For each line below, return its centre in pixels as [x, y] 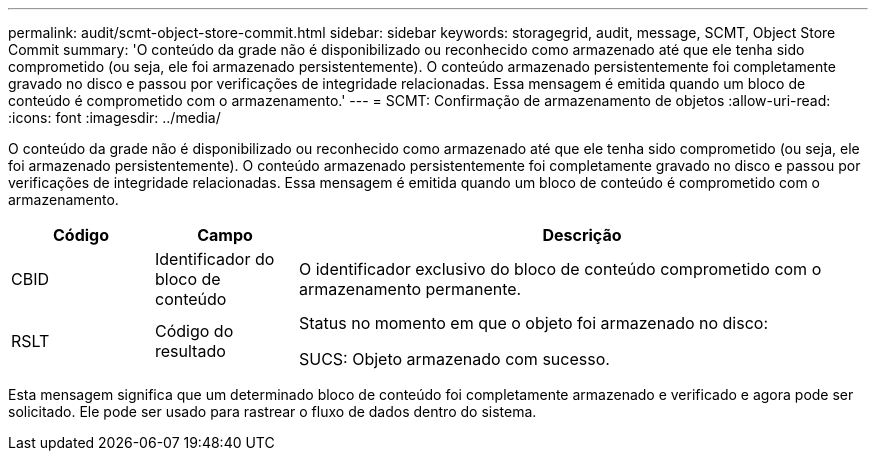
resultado [190, 351]
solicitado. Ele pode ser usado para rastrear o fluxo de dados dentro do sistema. [272, 411]
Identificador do [214, 259]
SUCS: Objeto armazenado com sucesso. [454, 359]
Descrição [582, 235]
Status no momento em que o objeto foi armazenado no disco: [533, 323]
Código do [194, 331]
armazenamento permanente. [410, 289]
